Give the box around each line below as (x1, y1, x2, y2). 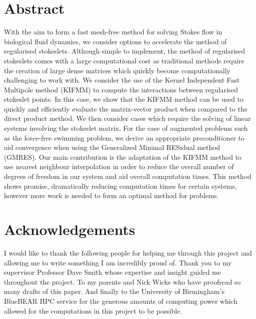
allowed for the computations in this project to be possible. (4, 305, 182, 316)
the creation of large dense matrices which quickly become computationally (4, 65, 230, 75)
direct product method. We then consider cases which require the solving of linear (4, 113, 251, 123)
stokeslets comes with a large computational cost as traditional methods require (4, 55, 245, 65)
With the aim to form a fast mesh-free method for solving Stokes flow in (4, 27, 222, 37)
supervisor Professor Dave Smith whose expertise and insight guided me (4, 267, 221, 277)
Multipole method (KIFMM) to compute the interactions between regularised (4, 84, 238, 94)
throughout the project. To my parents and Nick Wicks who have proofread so (4, 276, 241, 287)
